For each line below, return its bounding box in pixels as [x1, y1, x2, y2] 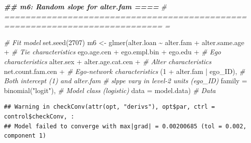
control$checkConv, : [4, 113, 75, 120]
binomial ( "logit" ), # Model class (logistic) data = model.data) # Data [4, 85, 216, 95]
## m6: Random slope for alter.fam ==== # [4, 1, 167, 11]
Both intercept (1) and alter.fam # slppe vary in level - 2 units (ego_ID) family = [4, 75, 248, 86]
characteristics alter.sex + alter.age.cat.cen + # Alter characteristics [4, 56, 212, 66]
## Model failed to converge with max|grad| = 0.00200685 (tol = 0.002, [4, 122, 247, 130]
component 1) [4, 132, 46, 140]
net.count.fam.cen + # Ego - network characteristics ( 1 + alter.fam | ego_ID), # [4, 66, 245, 76]
